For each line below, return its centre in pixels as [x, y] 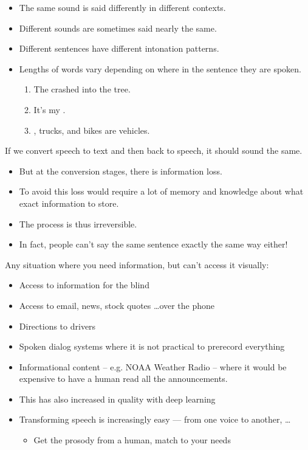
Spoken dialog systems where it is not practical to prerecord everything [152, 346]
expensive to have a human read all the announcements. [123, 379]
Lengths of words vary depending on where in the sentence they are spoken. [160, 68]
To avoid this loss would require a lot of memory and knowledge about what [161, 191]
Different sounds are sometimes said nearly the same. [118, 28]
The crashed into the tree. [82, 89]
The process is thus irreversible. [78, 223]
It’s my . [50, 109]
